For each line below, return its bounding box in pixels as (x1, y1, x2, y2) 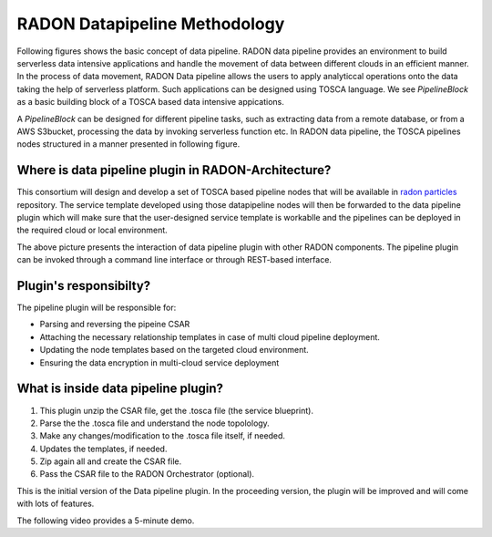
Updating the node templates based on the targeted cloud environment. (39, 345, 309, 356)
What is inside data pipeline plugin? (16, 381, 223, 397)
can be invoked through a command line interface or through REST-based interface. (16, 254, 333, 265)
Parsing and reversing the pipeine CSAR (39, 319, 190, 330)
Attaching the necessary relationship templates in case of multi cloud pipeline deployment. (39, 331, 380, 342)
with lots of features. (16, 498, 95, 510)
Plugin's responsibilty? (16, 278, 151, 294)
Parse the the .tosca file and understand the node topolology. (39, 418, 271, 429)
